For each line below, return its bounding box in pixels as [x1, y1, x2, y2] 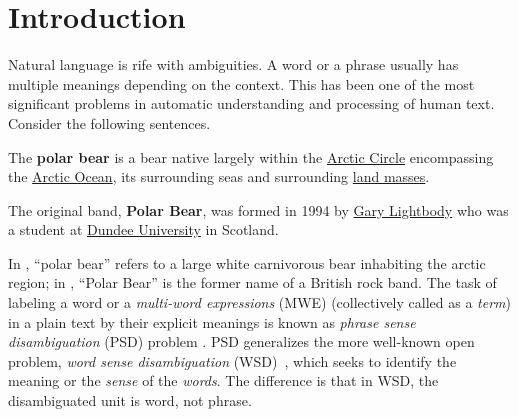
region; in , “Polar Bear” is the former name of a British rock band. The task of [8, 272, 497, 293]
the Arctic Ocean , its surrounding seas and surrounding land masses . [8, 166, 430, 187]
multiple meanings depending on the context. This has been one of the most [8, 73, 475, 94]
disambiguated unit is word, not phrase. [8, 390, 252, 411]
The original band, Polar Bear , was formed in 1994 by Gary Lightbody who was [8, 199, 509, 220]
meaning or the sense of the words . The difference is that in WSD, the [8, 370, 439, 391]
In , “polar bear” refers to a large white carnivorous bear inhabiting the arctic [8, 252, 486, 273]
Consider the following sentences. [8, 112, 211, 133]
